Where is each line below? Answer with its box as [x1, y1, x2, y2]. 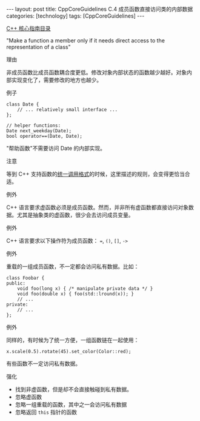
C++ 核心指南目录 [6, 25, 51, 32]
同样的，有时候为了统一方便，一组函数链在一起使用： [6, 337, 139, 343]
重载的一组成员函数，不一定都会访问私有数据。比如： [6, 263, 139, 270]
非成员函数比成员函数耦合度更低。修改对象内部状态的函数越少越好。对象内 [6, 69, 192, 76]
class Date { [6, 101, 39, 107]
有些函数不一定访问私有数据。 [6, 360, 81, 367]
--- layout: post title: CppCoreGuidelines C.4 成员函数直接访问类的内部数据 [6, 5, 193, 13]
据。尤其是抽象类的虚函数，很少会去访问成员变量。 [6, 211, 134, 218]
